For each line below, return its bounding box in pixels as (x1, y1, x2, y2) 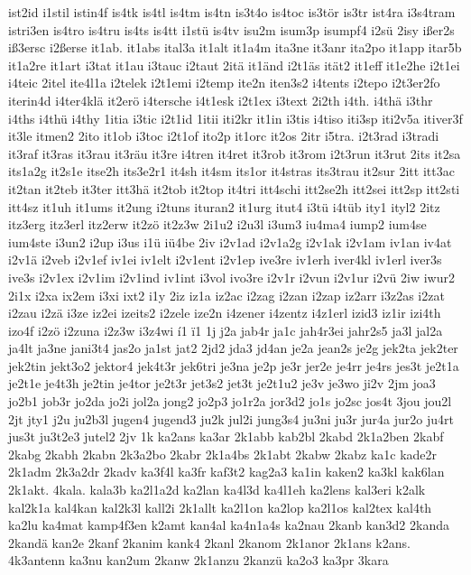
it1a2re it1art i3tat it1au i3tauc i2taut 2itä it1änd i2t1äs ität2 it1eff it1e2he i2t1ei (8, 55, 460, 74)
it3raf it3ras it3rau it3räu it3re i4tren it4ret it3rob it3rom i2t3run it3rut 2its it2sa (8, 144, 461, 162)
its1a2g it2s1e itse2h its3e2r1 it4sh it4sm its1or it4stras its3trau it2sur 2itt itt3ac (8, 162, 455, 181)
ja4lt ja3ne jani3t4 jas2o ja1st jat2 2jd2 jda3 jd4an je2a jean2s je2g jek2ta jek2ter (8, 339, 458, 357)
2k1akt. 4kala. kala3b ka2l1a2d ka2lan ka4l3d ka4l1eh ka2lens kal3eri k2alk (8, 480, 426, 499)
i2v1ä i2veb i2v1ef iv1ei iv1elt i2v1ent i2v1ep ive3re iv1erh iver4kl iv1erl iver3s (8, 250, 442, 269)
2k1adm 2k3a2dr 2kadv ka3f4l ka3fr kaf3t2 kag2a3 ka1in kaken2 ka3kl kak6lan (8, 462, 445, 481)
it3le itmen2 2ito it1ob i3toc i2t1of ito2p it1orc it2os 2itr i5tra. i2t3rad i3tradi (8, 126, 439, 145)
